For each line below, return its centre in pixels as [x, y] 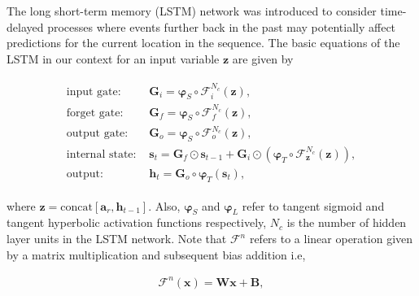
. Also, [164, 205]
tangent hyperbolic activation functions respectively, [137, 222]
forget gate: [95, 113]
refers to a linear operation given [331, 239]
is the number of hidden [347, 222]
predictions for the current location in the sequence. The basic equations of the [203, 43]
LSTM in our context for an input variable [113, 58]
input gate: [94, 91]
